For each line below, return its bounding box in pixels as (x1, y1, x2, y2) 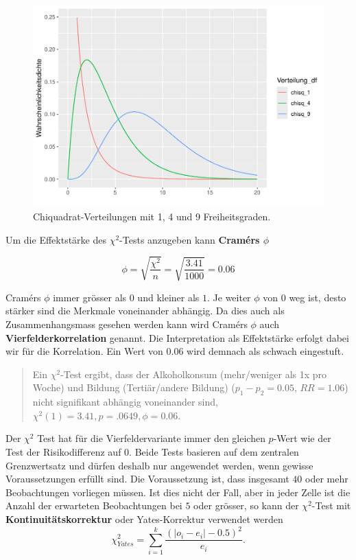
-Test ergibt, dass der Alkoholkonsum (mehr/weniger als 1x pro (60, 366, 327, 381)
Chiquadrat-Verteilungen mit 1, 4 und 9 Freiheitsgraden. (33, 209, 271, 224)
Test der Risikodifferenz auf (5, 445, 121, 459)
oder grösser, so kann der (193, 498, 299, 513)
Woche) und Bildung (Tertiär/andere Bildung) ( (32, 380, 235, 395)
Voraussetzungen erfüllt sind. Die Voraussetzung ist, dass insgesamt (5, 471, 289, 486)
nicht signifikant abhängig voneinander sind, (32, 395, 218, 409)
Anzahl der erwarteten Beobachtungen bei (5, 498, 182, 513)
